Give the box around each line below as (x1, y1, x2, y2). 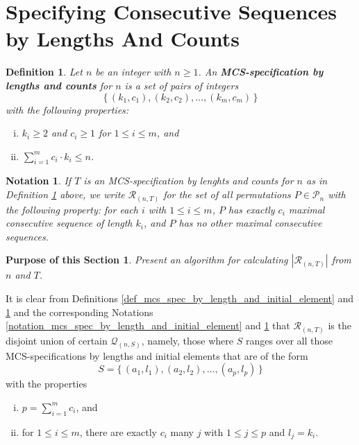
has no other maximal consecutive (178, 216, 322, 230)
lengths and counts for (6, 78, 112, 92)
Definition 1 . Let (6, 64, 83, 79)
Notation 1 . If (6, 173, 72, 188)
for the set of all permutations (163, 187, 291, 202)
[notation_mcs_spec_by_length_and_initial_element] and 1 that (6, 318, 290, 333)
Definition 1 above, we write (6, 187, 125, 202)
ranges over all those (245, 333, 333, 347)
